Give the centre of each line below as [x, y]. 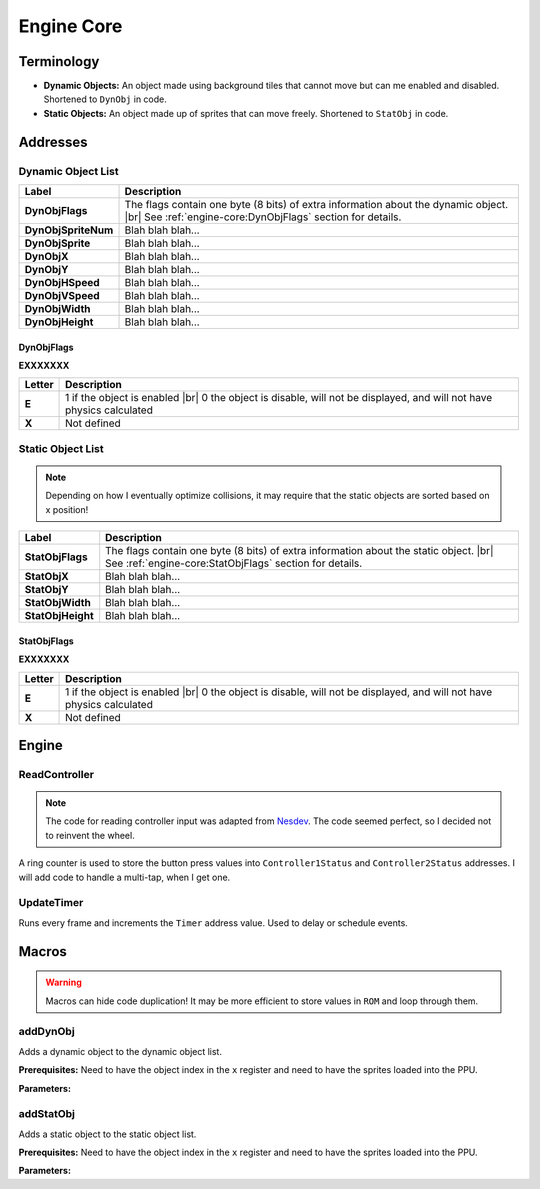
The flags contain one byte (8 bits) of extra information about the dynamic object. [316, 204]
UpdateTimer [51, 903]
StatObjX [46, 577]
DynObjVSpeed [62, 295]
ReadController [56, 774]
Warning [63, 982]
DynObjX [46, 256]
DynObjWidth [57, 308]
